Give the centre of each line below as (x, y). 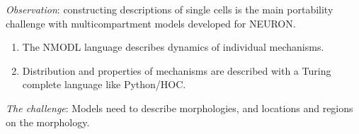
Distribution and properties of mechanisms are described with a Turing (177, 70)
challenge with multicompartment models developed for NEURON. (151, 23)
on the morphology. (48, 122)
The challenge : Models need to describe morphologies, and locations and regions (179, 108)
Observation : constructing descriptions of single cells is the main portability (170, 9)
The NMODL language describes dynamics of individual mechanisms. (173, 47)
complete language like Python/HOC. (104, 84)
